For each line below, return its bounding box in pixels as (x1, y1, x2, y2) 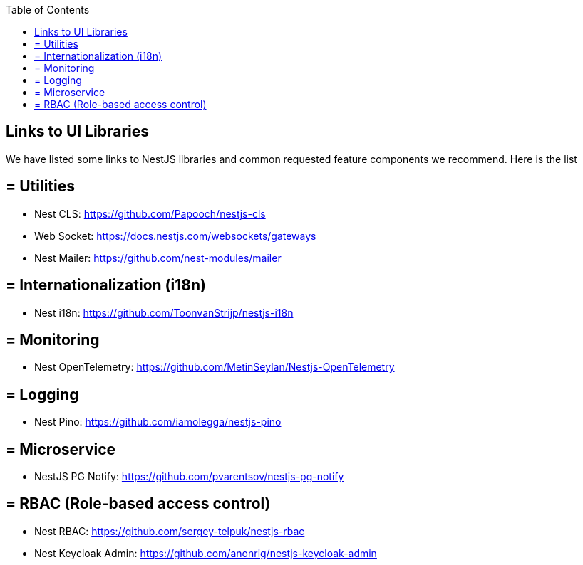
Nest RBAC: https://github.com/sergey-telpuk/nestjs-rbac (34, 524, 305, 537)
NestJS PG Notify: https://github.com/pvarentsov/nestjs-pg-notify (34, 470, 344, 483)
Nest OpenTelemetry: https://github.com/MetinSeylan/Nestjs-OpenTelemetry (34, 361, 395, 374)
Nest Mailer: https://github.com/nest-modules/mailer (34, 251, 282, 264)
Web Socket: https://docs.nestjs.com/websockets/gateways (34, 229, 316, 242)
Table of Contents (6, 4, 90, 16)
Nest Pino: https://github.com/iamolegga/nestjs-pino (34, 416, 282, 428)
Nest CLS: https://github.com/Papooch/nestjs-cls (34, 207, 266, 220)
